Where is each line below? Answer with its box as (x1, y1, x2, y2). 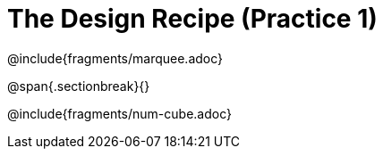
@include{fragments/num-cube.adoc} (7, 105, 232, 121)
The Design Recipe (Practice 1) (7, 4, 378, 34)
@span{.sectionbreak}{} (7, 78, 150, 94)
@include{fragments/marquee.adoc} (7, 50, 224, 66)
